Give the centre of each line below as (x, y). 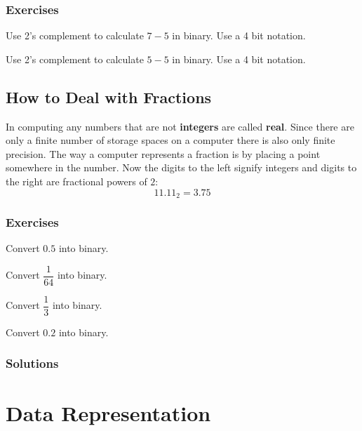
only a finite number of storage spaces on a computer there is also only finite (170, 140)
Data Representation (108, 412)
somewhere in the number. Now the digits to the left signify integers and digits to (181, 167)
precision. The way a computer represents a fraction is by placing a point (163, 153)
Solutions (32, 363)
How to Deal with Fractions (109, 97)
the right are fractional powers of (76, 181)
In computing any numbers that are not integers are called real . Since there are (180, 126)
